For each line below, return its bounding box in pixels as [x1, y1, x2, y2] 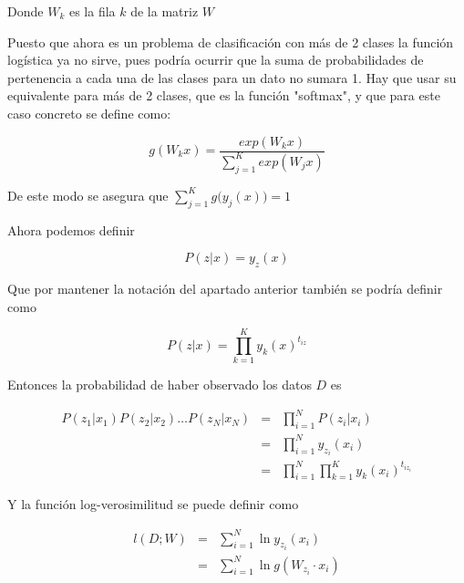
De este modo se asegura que [7, 185, 169, 204]
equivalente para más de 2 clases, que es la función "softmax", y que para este [7, 86, 440, 105]
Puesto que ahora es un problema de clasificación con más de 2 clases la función [7, 32, 454, 51]
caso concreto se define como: [7, 103, 171, 122]
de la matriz [130, 2, 199, 20]
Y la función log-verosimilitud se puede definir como [7, 495, 299, 514]
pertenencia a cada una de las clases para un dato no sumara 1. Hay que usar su [7, 68, 457, 87]
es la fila [68, 2, 116, 20]
